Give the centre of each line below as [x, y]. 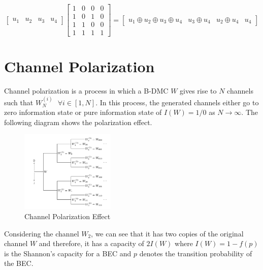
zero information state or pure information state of [83, 112]
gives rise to [198, 91]
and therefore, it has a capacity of [91, 243]
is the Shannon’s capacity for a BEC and [68, 253]
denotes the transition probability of [196, 253]
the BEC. [19, 263]
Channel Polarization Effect [68, 216]
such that [19, 102]
